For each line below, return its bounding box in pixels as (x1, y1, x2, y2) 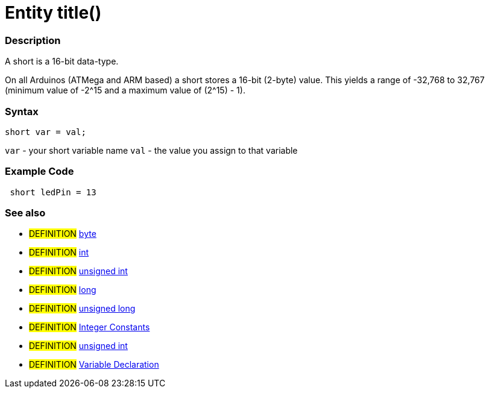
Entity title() (5, 2, 102, 23)
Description (5, 34, 61, 46)
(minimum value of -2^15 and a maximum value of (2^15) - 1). (5, 85, 245, 96)
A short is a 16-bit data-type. (5, 56, 119, 67)
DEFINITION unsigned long (29, 303, 136, 314)
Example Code (5, 165, 74, 178)
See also (5, 207, 46, 219)
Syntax (5, 105, 39, 118)
